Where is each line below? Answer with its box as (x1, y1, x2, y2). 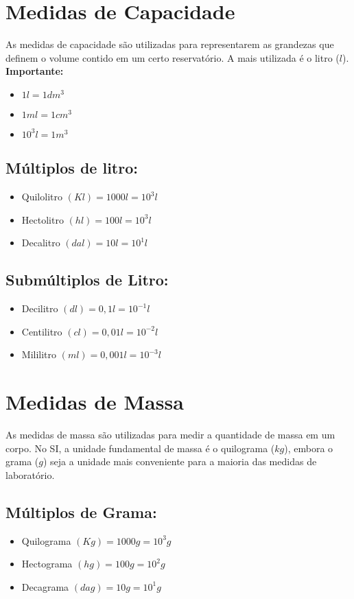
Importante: (5, 64, 64, 78)
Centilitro (21, 324, 62, 338)
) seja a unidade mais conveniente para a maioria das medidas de (43, 454, 317, 469)
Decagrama (21, 579, 69, 594)
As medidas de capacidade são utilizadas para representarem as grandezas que (5, 37, 334, 51)
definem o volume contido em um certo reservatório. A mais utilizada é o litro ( (5, 50, 340, 64)
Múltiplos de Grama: (5, 501, 157, 522)
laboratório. (5, 467, 55, 482)
